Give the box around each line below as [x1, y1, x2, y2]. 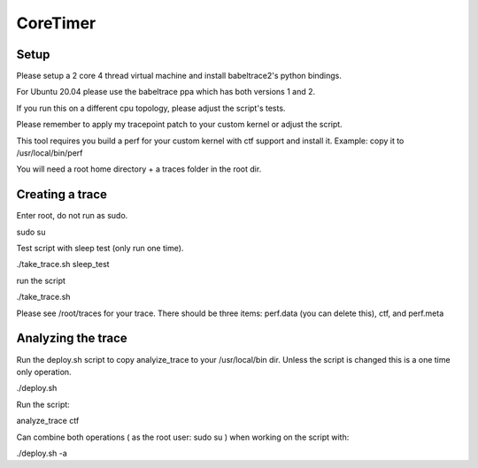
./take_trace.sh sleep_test [16, 259, 110, 270]
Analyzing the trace [16, 331, 127, 346]
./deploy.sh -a [16, 448, 68, 458]
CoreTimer [16, 13, 96, 33]
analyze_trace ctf [16, 416, 80, 426]
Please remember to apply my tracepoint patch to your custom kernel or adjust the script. [16, 119, 343, 130]
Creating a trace [16, 187, 108, 203]
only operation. [16, 366, 72, 377]
